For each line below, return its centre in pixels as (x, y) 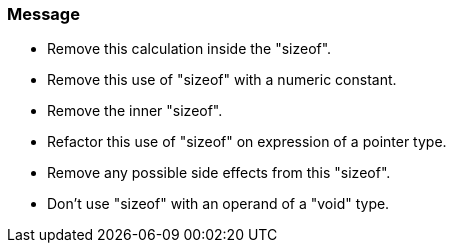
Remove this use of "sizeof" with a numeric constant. (222, 80)
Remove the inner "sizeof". (135, 111)
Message (43, 14)
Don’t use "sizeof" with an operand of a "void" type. (218, 204)
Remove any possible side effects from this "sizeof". (219, 173)
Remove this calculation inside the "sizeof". (189, 49)
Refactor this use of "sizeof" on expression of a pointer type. (247, 142)
